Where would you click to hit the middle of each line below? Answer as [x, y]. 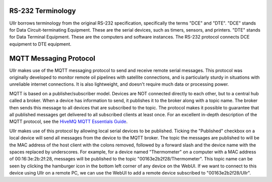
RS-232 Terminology [43, 11]
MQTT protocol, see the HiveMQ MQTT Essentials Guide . [69, 122]
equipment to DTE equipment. [40, 44]
